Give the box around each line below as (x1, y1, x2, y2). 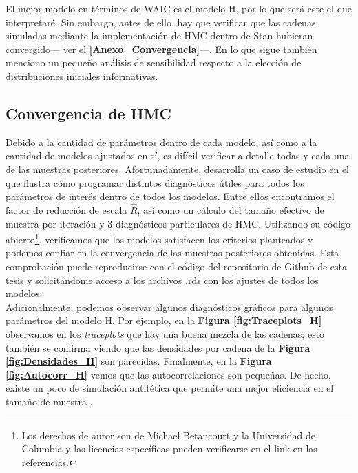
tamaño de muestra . (6, 394, 93, 408)
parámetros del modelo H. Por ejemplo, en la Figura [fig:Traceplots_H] (6, 313, 322, 328)
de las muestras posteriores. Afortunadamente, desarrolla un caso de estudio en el (6, 161, 349, 176)
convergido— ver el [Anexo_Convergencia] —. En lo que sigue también (6, 41, 317, 56)
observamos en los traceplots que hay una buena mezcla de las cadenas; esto (6, 326, 325, 341)
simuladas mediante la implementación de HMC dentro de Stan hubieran (6, 28, 313, 43)
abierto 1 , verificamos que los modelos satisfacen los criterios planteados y (6, 230, 313, 246)
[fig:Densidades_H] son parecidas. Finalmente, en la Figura (6, 354, 272, 368)
